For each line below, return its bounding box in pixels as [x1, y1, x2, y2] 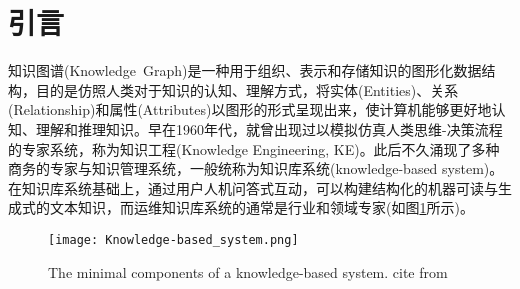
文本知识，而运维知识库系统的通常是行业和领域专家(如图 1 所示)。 [49, 197, 474, 218]
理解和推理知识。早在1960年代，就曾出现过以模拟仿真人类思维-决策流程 [35, 118, 503, 139]
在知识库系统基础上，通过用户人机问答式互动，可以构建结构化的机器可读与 [8, 177, 498, 198]
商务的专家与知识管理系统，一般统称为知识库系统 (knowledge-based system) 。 [8, 158, 504, 179]
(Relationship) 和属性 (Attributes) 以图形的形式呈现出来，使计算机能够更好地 [8, 99, 492, 120]
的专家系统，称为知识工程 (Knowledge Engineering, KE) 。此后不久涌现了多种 [8, 138, 500, 159]
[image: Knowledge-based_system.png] [48, 232, 299, 247]
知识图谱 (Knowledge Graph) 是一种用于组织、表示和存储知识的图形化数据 [8, 60, 482, 81]
